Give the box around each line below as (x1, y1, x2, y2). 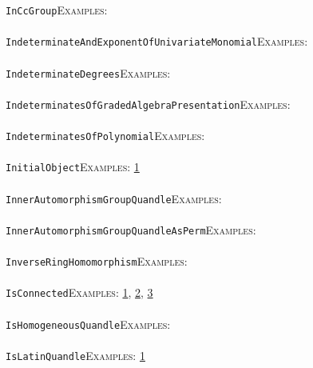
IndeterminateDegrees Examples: (6, 64, 171, 81)
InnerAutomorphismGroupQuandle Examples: (6, 190, 222, 206)
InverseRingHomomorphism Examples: (6, 253, 188, 269)
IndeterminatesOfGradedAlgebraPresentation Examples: (6, 95, 291, 112)
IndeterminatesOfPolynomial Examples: (6, 127, 205, 143)
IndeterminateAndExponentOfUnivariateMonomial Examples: (6, 33, 308, 50)
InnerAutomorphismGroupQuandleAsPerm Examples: (6, 221, 256, 238)
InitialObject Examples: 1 (6, 158, 140, 175)
